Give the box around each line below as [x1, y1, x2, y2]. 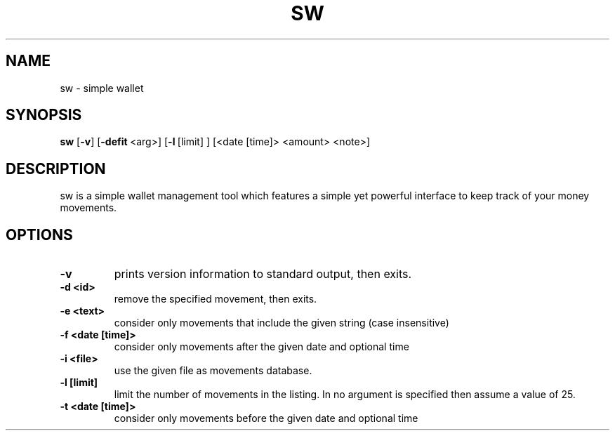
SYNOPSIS [6, 106, 82, 124]
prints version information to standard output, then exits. [114, 267, 412, 282]
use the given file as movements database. [114, 364, 312, 377]
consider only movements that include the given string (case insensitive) [114, 317, 449, 329]
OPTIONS [6, 225, 73, 244]
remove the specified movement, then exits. [114, 293, 317, 305]
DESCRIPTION [6, 159, 106, 178]
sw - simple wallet [60, 81, 144, 94]
